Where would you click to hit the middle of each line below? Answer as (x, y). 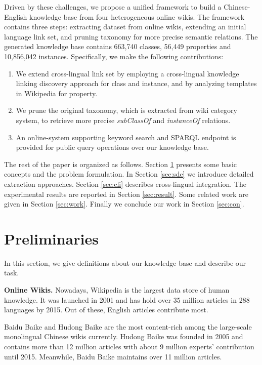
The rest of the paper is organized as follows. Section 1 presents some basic (120, 164)
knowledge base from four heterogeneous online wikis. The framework (137, 16)
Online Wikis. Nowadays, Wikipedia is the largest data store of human (117, 290)
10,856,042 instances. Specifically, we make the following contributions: (114, 56)
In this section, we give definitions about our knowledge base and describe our (125, 262)
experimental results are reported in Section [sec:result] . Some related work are (126, 194)
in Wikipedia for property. (57, 93)
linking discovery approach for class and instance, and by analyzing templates (136, 83)
